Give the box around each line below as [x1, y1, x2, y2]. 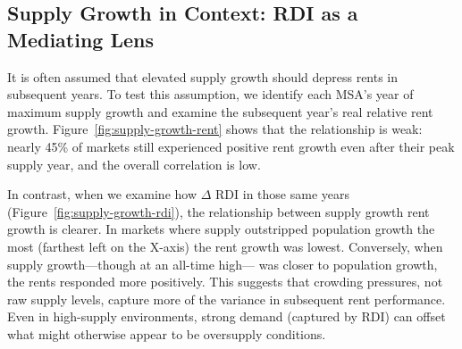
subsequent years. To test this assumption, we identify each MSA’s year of [7, 85, 414, 104]
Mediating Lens [7, 25, 155, 53]
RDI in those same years [215, 185, 349, 204]
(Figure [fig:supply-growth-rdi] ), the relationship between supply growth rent [7, 202, 430, 220]
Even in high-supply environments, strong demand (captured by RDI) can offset [7, 307, 446, 326]
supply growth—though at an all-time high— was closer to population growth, [7, 254, 438, 273]
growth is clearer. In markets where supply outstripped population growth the [7, 220, 435, 238]
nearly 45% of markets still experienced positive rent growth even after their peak [7, 137, 455, 155]
